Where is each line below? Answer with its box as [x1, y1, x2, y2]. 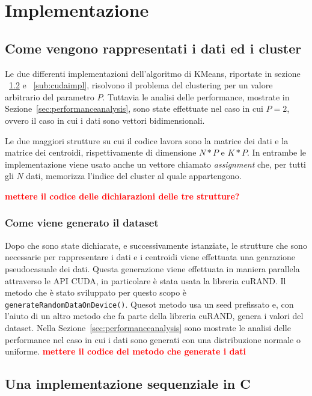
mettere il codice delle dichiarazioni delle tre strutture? [5, 189, 240, 202]
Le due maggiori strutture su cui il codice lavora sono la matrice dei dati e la [5, 134, 289, 147]
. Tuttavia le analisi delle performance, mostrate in [102, 90, 290, 103]
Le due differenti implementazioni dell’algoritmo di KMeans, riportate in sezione [5, 67, 301, 79]
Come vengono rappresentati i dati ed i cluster [5, 38, 302, 57]
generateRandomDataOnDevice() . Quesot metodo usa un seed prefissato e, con [5, 297, 294, 310]
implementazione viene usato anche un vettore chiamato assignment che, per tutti [5, 157, 306, 170]
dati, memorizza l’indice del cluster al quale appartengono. [26, 169, 242, 182]
